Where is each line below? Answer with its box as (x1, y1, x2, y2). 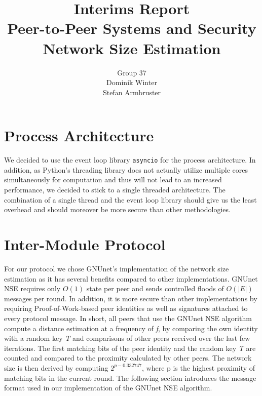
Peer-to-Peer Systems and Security (7, 18, 256, 38)
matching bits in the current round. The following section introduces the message (4, 372, 256, 383)
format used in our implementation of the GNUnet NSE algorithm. (4, 382, 212, 393)
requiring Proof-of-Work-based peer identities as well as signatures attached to (4, 303, 248, 313)
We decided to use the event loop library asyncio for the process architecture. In (4, 154, 256, 165)
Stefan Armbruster (102, 87, 161, 97)
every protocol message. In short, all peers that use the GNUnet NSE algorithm (4, 312, 252, 323)
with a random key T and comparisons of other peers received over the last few (4, 333, 250, 343)
